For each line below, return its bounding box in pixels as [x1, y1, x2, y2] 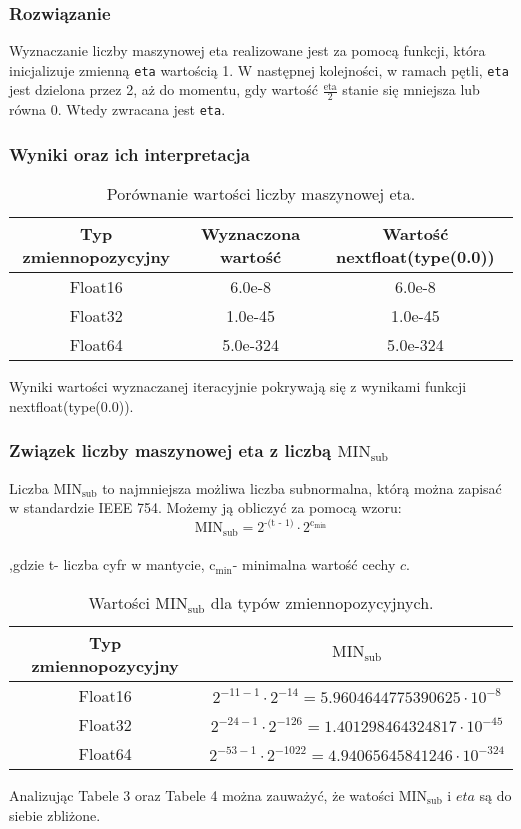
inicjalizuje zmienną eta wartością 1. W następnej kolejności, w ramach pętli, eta [9, 59, 509, 80]
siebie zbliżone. [9, 804, 101, 825]
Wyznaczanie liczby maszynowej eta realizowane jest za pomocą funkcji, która [9, 40, 486, 61]
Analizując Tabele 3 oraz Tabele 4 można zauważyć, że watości [9, 784, 395, 805]
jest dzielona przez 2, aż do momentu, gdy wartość [9, 79, 318, 100]
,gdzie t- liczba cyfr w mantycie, [9, 554, 205, 575]
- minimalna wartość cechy [232, 554, 396, 575]
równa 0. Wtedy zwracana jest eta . [9, 99, 226, 120]
